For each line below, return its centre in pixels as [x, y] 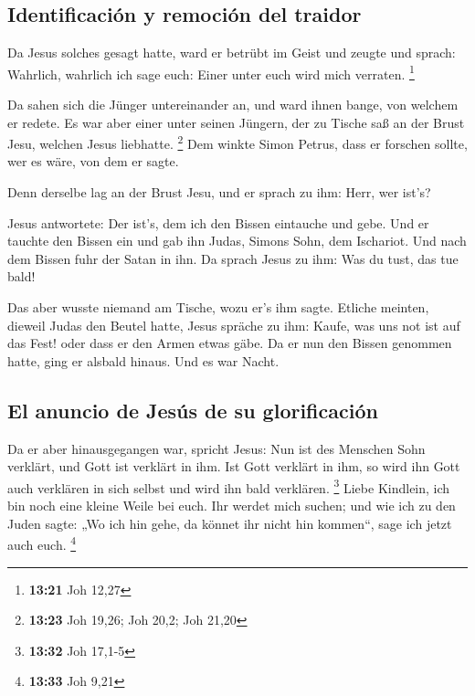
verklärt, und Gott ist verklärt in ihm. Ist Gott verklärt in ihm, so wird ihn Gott [234, 466]
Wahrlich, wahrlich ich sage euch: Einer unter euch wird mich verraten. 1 [211, 72]
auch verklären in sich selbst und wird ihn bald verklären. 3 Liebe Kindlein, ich [229, 486]
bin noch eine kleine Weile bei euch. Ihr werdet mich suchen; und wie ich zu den [232, 506]
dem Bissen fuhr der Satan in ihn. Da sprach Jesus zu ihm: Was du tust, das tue [233, 258]
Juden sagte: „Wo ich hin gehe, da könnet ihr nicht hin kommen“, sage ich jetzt [230, 523]
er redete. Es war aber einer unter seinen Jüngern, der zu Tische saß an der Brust [236, 122]
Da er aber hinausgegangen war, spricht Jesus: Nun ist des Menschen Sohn [216, 448]
